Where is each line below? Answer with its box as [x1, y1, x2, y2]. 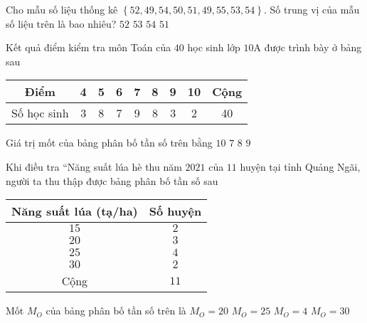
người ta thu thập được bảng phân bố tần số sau [6, 173, 218, 188]
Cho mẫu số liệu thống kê [6, 2, 118, 16]
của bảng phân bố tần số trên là [46, 303, 186, 318]
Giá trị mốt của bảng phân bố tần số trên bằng [6, 135, 213, 150]
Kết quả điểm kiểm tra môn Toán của [6, 40, 171, 55]
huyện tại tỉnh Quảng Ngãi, [240, 159, 361, 174]
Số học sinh [11, 105, 69, 122]
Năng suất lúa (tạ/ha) [11, 203, 138, 220]
